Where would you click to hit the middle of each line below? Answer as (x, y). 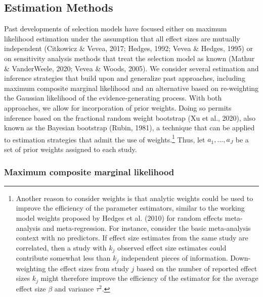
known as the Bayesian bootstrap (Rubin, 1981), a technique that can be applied (129, 128)
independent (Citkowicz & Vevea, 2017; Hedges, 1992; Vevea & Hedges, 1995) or (129, 48)
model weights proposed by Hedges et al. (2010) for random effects (119, 217)
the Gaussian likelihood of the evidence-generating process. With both (113, 98)
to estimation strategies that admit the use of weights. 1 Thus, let (105, 138)
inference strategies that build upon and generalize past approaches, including (125, 78)
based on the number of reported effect (197, 268)
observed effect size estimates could (172, 247)
